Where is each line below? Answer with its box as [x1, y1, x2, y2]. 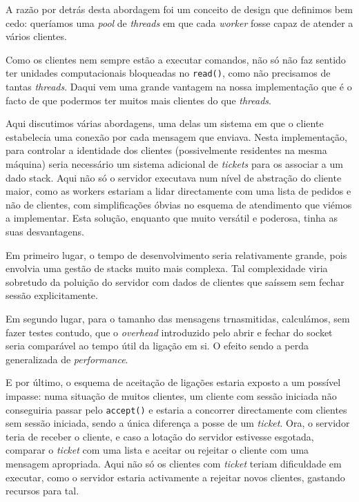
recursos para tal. [6, 483, 79, 498]
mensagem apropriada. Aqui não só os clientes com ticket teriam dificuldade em [6, 456, 342, 470]
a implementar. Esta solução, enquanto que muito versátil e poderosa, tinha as [6, 211, 338, 225]
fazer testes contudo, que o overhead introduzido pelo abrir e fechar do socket [6, 325, 333, 339]
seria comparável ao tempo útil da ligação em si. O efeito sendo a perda [6, 338, 309, 353]
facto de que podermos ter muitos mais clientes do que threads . [6, 93, 271, 107]
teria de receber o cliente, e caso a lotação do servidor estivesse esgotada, [6, 429, 314, 443]
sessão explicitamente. [6, 288, 98, 302]
